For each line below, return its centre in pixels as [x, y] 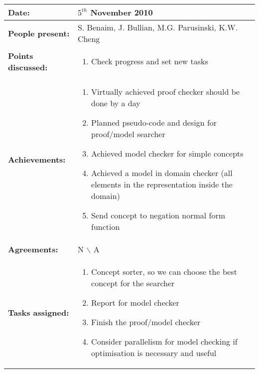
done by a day [116, 103]
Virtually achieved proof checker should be [166, 92]
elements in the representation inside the [162, 184]
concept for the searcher [133, 283]
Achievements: [37, 159]
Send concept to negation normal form [158, 215]
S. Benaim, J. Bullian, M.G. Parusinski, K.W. [158, 27]
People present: [39, 33]
